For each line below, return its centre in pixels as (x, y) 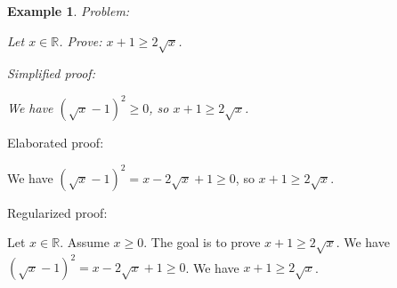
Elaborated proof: (56, 143)
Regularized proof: (57, 212)
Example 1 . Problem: (69, 11)
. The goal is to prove (202, 242)
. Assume (85, 242)
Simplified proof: (51, 73)
